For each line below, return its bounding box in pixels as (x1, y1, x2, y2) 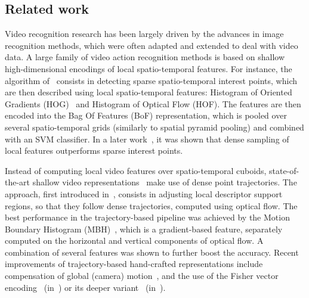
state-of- (268, 164, 299, 176)
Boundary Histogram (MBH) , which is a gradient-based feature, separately (5, 222, 283, 235)
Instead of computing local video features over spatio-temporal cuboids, (5, 164, 267, 176)
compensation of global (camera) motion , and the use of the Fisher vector (5, 269, 279, 282)
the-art (5, 176, 30, 188)
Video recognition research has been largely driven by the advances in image (5, 27, 284, 40)
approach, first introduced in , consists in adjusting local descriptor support (5, 187, 283, 200)
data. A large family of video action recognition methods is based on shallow (5, 51, 285, 63)
